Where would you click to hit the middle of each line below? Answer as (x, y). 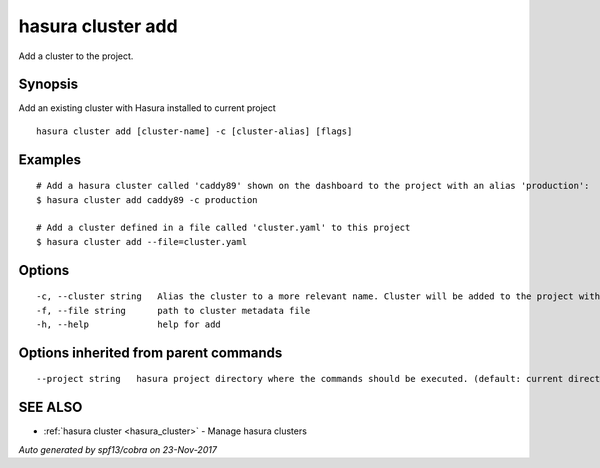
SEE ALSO (50, 407)
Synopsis (48, 84)
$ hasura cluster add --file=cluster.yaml (142, 241)
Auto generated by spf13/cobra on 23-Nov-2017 (117, 449)
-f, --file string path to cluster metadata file (173, 310)
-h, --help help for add (129, 324)
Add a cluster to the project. (76, 56)
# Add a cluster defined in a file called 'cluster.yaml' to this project (223, 228)
